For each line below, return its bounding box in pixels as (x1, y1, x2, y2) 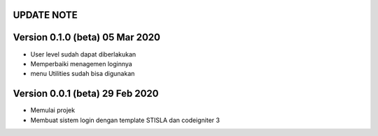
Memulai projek (30, 106, 76, 114)
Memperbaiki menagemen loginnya (30, 59, 132, 68)
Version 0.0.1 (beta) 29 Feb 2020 (13, 88, 159, 100)
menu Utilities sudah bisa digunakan (30, 70, 135, 78)
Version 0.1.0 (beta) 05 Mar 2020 (13, 31, 161, 43)
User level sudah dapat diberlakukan (30, 50, 136, 59)
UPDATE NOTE (13, 9, 78, 21)
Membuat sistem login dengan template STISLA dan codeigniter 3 (30, 116, 220, 124)
